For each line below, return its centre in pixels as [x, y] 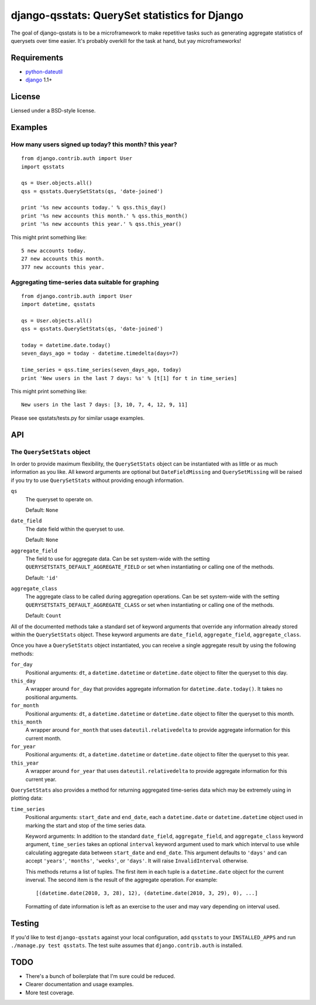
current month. [43, 738]
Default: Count [43, 616]
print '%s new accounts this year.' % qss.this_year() [102, 224]
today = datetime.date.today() [66, 345]
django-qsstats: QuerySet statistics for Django [127, 15]
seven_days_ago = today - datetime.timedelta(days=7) [100, 354]
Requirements [37, 58]
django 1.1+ [39, 80]
